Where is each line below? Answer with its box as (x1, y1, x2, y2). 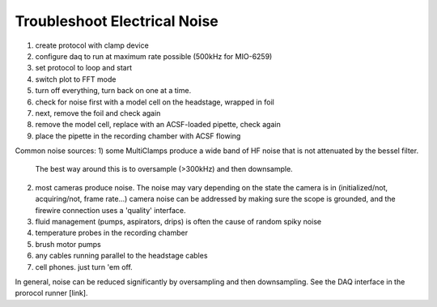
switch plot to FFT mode (35, 74, 117, 84)
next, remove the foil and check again (35, 108, 161, 117)
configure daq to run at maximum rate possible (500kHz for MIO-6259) (35, 51, 273, 61)
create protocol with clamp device (35, 41, 149, 50)
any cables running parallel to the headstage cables (35, 251, 208, 261)
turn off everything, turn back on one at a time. (35, 86, 192, 96)
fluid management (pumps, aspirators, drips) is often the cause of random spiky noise (35, 217, 322, 227)
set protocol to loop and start (35, 63, 133, 73)
